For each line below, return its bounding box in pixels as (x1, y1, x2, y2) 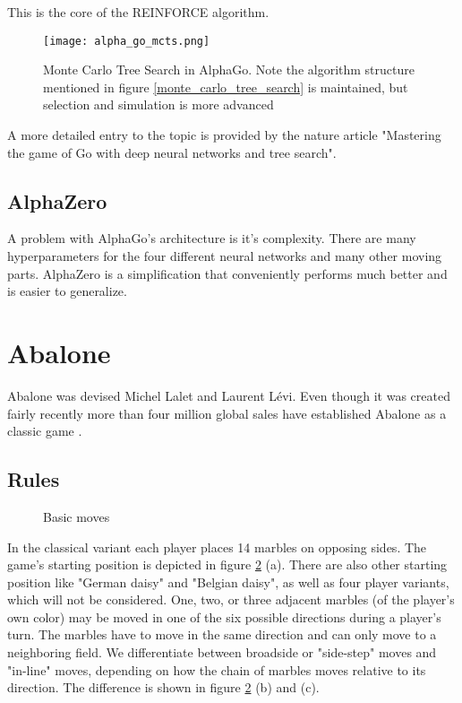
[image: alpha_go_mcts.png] (43, 34, 210, 48)
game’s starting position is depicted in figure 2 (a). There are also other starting (7, 555, 448, 574)
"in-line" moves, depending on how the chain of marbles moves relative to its (7, 660, 426, 679)
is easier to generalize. (7, 282, 127, 300)
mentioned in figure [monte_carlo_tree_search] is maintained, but (43, 77, 408, 96)
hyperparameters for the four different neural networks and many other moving (7, 247, 442, 265)
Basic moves (43, 507, 110, 525)
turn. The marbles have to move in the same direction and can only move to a (7, 625, 437, 644)
